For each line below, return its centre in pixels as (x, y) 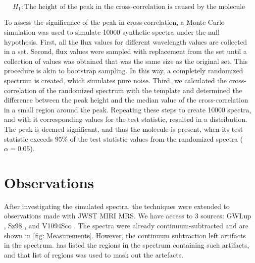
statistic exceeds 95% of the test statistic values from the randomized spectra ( (124, 138)
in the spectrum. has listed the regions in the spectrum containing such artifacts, (127, 245)
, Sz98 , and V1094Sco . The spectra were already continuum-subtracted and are (126, 226)
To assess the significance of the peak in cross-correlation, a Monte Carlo (114, 22)
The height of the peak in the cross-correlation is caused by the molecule (135, 7)
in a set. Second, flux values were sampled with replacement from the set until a (126, 51)
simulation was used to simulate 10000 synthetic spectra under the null (112, 32)
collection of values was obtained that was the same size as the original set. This (126, 61)
